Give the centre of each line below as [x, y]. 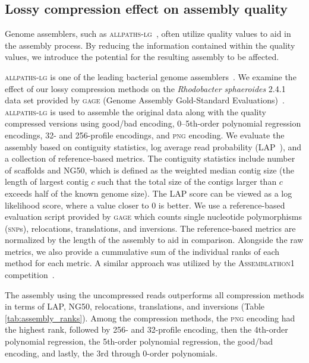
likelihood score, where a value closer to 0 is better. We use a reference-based [145, 205]
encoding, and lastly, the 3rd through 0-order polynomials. [111, 353]
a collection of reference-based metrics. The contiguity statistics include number [150, 158]
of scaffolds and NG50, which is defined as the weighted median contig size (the [149, 170]
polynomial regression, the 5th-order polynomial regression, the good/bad [139, 341]
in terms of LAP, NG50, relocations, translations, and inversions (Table [135, 306]
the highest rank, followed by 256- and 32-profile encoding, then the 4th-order [146, 329]
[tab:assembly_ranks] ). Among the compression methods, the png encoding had [150, 318]
